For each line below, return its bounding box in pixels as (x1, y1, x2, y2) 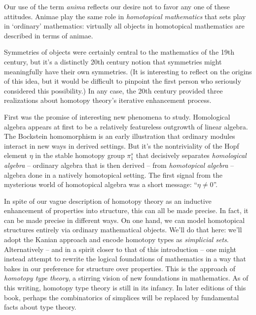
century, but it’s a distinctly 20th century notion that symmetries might (4, 56, 222, 66)
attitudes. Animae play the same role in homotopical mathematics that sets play (4, 11, 246, 21)
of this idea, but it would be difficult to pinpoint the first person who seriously (4, 76, 241, 86)
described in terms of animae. (4, 30, 93, 40)
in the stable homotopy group (35, 150, 125, 160)
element (4, 150, 28, 160)
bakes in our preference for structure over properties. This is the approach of (4, 263, 235, 273)
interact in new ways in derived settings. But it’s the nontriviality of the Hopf (4, 140, 239, 151)
